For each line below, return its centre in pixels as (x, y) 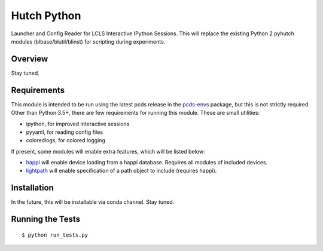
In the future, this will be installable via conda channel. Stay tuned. (93, 202)
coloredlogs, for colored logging (66, 140)
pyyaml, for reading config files (65, 132)
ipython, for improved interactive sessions (78, 124)
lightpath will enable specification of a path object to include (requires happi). (121, 171)
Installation (32, 188)
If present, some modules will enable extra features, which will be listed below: (108, 151)
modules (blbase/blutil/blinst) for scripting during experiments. (88, 41)
